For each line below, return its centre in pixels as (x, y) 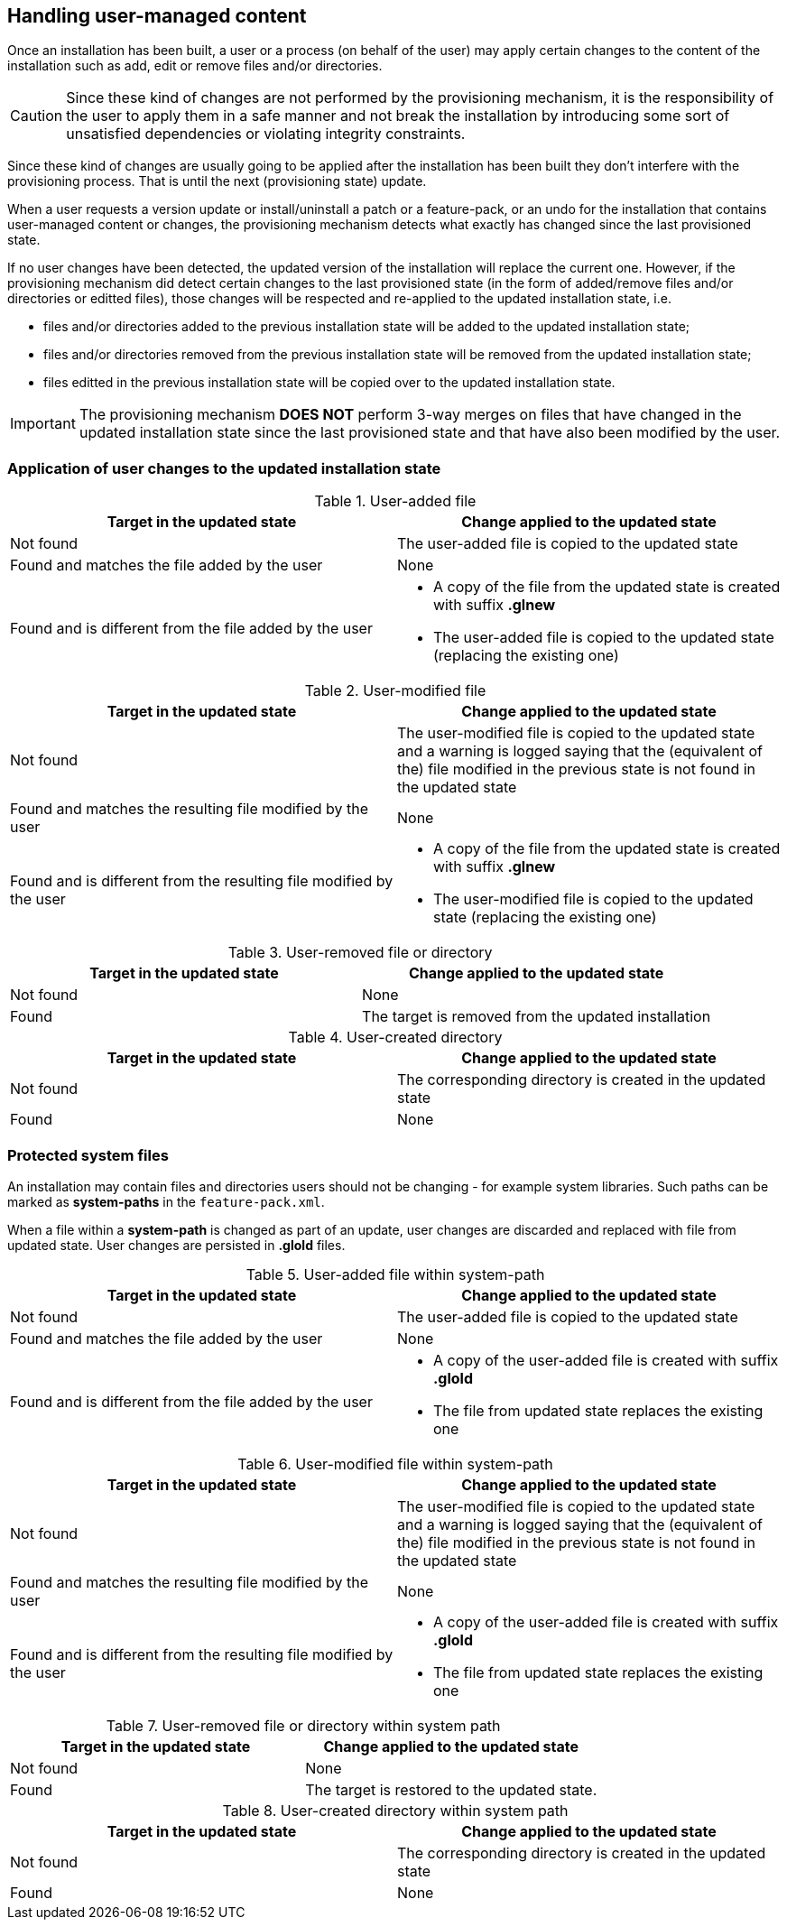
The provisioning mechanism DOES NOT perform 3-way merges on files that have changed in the (410, 415)
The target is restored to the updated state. (451, 1789)
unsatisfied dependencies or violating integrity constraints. (266, 134)
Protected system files (88, 1155)
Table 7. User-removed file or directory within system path (303, 1725)
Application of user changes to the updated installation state (224, 468)
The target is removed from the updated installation (537, 1017)
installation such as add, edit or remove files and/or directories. (195, 66)
